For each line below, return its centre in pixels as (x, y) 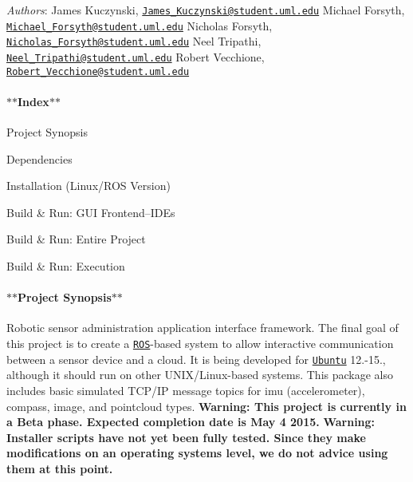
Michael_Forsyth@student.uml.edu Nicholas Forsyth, (140, 25)
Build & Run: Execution (66, 266)
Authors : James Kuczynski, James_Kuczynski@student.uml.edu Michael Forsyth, (206, 10)
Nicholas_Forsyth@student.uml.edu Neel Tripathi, (134, 41)
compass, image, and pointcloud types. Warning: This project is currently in (206, 406)
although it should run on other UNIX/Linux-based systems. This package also (200, 375)
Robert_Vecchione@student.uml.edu (98, 71)
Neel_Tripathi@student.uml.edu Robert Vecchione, (136, 56)
